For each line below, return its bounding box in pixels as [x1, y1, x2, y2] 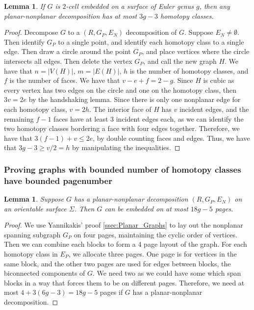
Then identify [4, 36, 45, 47]
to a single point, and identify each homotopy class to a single [58, 36, 244, 47]
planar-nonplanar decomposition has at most [4, 10, 137, 21]
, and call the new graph [143, 55, 217, 66]
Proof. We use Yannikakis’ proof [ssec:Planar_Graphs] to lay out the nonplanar [4, 220, 243, 230]
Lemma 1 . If [4, 1, 45, 11]
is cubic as [203, 75, 234, 85]
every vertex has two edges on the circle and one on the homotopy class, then [4, 84, 237, 95]
